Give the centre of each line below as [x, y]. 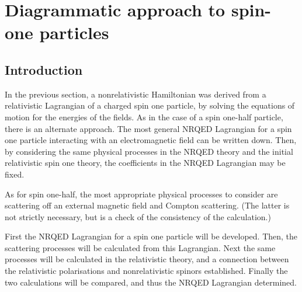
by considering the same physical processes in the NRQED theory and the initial [149, 151]
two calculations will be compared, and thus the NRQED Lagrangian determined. [151, 282]
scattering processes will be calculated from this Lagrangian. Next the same [140, 247]
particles [74, 32]
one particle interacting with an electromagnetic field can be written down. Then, [151, 140]
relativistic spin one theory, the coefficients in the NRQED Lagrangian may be [145, 163]
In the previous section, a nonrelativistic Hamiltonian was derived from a [136, 94]
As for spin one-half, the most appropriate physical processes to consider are [141, 194]
